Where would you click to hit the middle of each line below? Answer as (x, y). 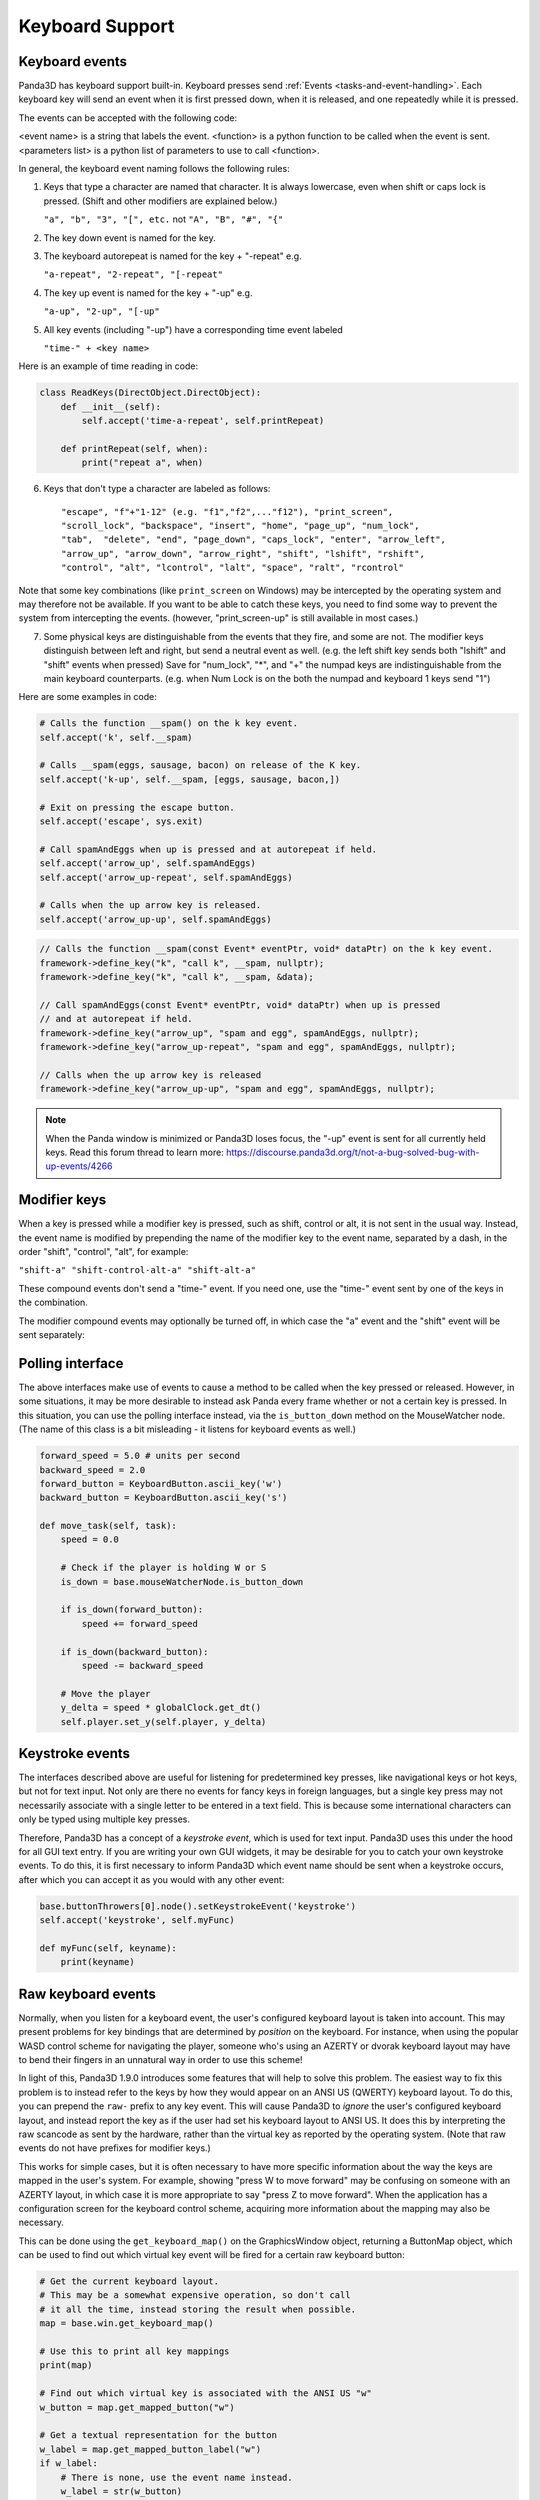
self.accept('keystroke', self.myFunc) (137, 1920)
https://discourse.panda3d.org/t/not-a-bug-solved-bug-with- (352, 1152)
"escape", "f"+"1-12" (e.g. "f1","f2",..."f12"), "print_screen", (227, 511)
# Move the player (105, 1693)
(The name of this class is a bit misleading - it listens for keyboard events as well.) (187, 1429)
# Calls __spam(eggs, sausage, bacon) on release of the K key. (200, 765)
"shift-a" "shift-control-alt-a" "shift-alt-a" (137, 1270)
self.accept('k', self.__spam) (116, 737)
